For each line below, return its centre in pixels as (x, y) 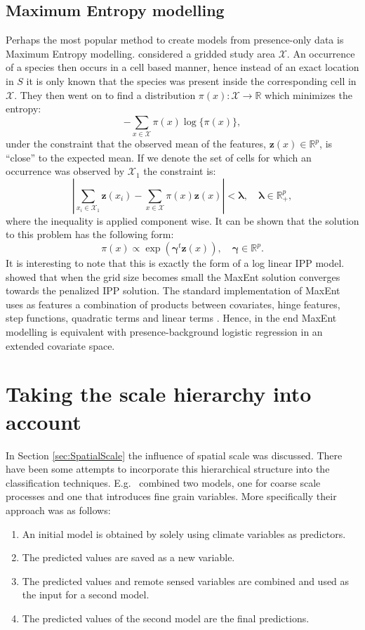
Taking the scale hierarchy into (159, 394)
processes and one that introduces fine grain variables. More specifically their (171, 496)
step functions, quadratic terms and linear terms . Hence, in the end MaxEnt (171, 318)
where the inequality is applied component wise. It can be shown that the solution (182, 220)
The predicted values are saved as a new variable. (128, 557)
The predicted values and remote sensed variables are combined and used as (186, 580)
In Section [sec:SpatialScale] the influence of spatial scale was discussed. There (174, 455)
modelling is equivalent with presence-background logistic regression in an (164, 332)
